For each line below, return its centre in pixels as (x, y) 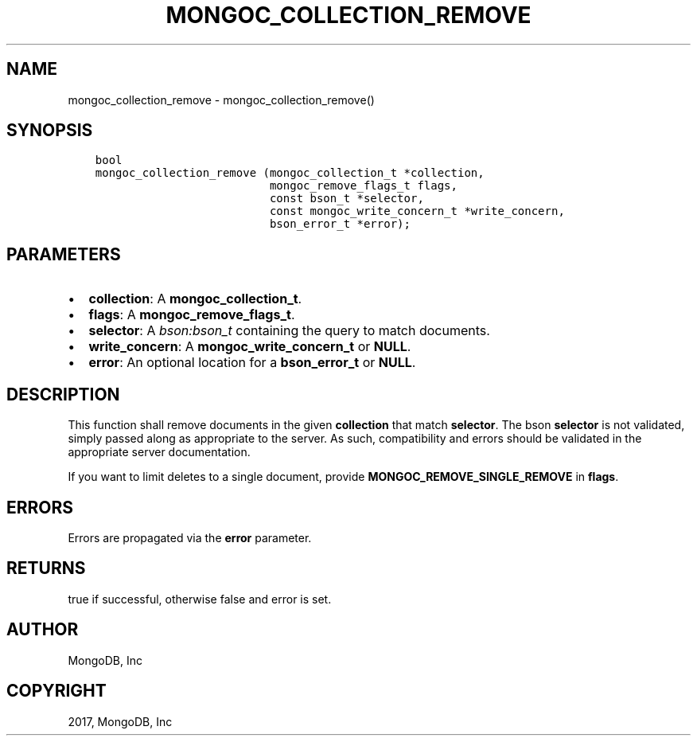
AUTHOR (43, 630)
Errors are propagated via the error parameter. (190, 537)
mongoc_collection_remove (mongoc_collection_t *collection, (290, 173)
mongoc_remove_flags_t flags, (363, 186)
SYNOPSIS (50, 131)
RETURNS (46, 568)
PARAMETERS (64, 254)
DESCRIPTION (63, 394)
